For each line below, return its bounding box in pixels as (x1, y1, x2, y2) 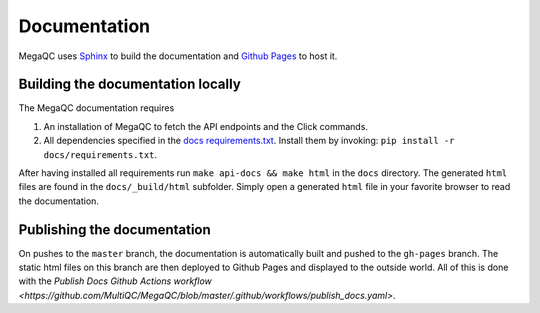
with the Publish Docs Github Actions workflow (18, 275, 212, 287)
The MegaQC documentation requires (18, 102, 175, 114)
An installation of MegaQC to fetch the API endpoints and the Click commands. (43, 120, 369, 132)
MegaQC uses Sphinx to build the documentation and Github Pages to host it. (18, 50, 338, 62)
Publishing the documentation (18, 221, 212, 238)
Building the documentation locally (18, 76, 242, 93)
